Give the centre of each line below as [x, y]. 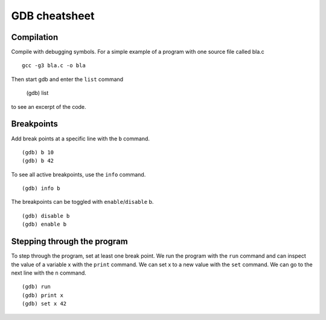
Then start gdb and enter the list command [67, 79]
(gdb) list [37, 93]
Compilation [35, 37]
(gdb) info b [41, 188]
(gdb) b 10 [38, 152]
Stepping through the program [69, 242]
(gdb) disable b [46, 216]
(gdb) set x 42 [44, 304]
